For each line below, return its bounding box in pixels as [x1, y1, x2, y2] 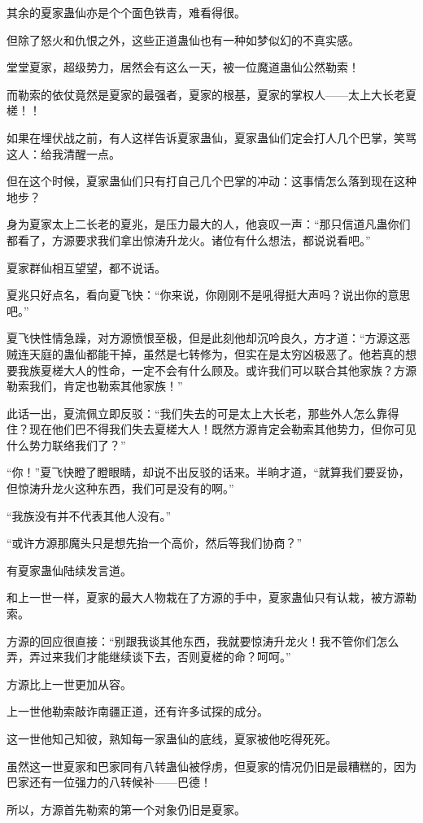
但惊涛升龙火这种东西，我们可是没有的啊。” [7, 480, 234, 497]
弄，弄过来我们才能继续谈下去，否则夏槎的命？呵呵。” [7, 648, 291, 665]
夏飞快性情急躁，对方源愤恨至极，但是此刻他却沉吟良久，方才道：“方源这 [7, 329, 399, 346]
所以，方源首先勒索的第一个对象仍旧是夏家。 [7, 800, 246, 817]
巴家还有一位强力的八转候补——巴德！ [7, 773, 211, 790]
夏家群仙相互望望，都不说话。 [7, 259, 166, 276]
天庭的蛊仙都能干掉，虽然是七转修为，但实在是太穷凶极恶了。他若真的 [28, 345, 405, 362]
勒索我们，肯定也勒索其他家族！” [7, 377, 183, 394]
